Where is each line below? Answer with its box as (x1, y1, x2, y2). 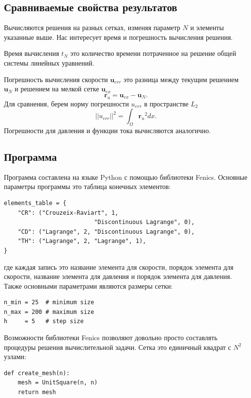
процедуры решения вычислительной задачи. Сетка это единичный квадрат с (4, 342, 231, 352)
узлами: (4, 351, 26, 362)
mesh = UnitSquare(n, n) (17, 379, 98, 386)
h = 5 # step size (4, 318, 84, 325)
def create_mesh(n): (4, 369, 70, 377)
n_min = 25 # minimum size (4, 299, 94, 306)
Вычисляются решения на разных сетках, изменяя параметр (4, 22, 181, 33)
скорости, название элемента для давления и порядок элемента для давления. (4, 271, 232, 281)
